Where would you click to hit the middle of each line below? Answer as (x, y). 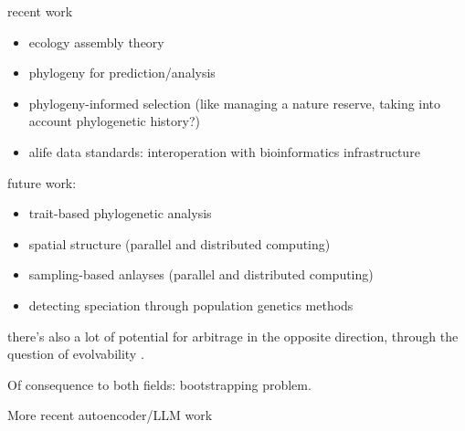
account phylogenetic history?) (114, 121)
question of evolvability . (76, 354)
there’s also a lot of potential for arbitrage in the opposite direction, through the (233, 336)
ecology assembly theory (96, 42)
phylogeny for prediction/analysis (122, 73)
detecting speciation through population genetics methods (191, 305)
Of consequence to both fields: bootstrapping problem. (159, 384)
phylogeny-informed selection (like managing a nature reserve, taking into (235, 103)
